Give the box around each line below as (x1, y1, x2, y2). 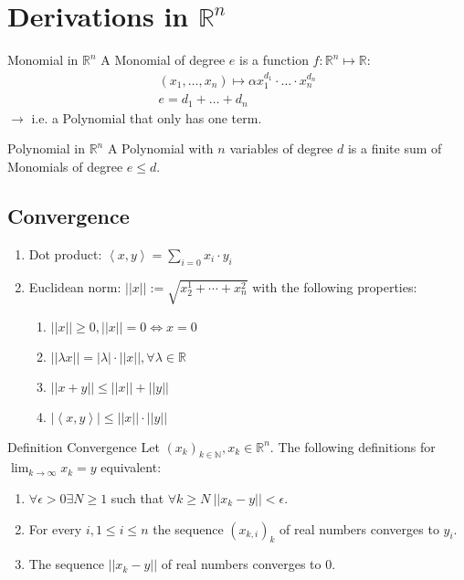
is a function (238, 50, 309, 69)
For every (28, 519, 82, 538)
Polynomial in (7, 139, 85, 158)
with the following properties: (252, 277, 417, 296)
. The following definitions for (269, 437, 436, 456)
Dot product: (28, 244, 102, 263)
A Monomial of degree (100, 50, 226, 69)
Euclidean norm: (28, 277, 121, 296)
